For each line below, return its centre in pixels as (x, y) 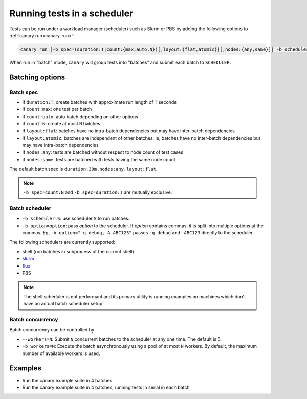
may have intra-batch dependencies (61, 145)
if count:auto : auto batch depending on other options (80, 116)
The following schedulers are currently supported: (62, 242)
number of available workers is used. (61, 353)
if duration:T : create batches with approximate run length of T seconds (99, 102)
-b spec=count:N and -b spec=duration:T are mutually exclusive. (98, 192)
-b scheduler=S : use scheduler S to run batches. (76, 218)
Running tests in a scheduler (71, 13)
